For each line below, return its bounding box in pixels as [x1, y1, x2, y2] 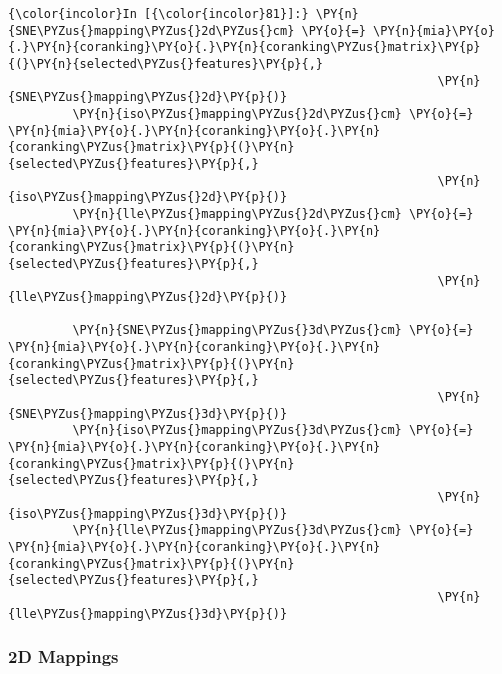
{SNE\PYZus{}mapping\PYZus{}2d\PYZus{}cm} [8, 23, 295, 38]
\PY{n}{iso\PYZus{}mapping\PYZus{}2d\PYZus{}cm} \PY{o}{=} [72, 106, 474, 121]
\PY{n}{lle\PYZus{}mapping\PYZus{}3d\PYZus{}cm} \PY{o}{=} [72, 523, 474, 538]
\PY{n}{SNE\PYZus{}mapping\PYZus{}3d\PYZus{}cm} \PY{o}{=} [72, 323, 474, 338]
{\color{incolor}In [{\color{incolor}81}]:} [8, 7, 309, 21]
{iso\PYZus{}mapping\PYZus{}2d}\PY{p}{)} [8, 190, 288, 205]
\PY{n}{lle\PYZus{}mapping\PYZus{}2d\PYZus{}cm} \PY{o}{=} [72, 206, 474, 221]
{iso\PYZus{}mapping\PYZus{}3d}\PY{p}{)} [8, 506, 288, 521]
